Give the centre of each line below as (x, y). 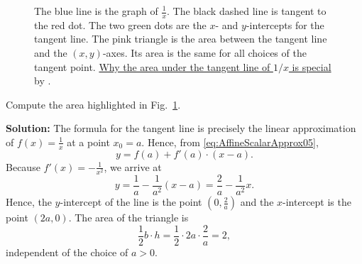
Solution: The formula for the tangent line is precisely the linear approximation (181, 128)
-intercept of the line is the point (131, 202)
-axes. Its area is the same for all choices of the (204, 53)
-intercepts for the (285, 24)
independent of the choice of (67, 252)
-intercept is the (317, 202)
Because (23, 166)
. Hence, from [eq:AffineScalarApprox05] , (230, 142)
